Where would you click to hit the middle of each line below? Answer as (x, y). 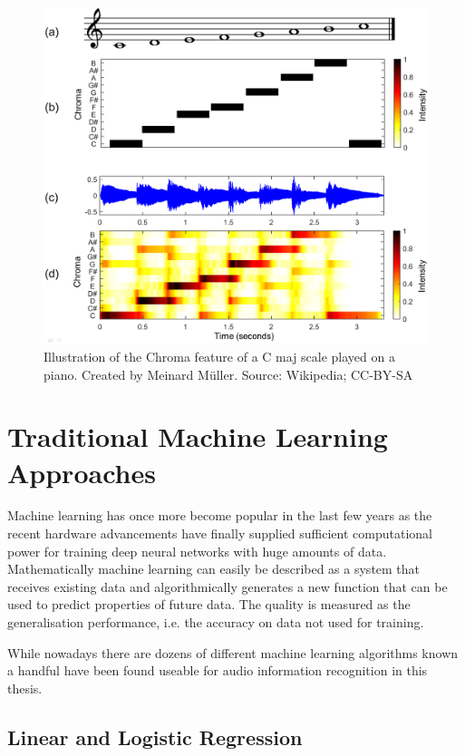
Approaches (82, 472)
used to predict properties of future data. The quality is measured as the (209, 604)
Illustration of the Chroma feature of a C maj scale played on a (219, 356)
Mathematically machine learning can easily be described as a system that (214, 569)
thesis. (25, 688)
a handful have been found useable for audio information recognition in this (218, 670)
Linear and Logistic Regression (155, 737)
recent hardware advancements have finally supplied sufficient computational (220, 533)
